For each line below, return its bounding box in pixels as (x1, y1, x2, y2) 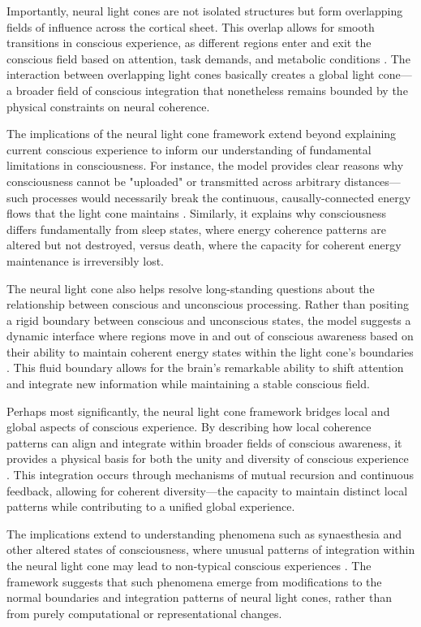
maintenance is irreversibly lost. (6, 252, 165, 269)
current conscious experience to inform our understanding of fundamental (6, 141, 372, 158)
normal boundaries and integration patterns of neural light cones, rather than (6, 589, 393, 606)
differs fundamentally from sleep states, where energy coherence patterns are (6, 220, 387, 237)
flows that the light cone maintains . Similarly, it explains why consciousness (6, 205, 387, 222)
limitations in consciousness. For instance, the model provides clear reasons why (6, 157, 404, 174)
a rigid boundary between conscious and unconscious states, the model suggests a (6, 311, 411, 328)
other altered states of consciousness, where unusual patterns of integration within (6, 541, 415, 558)
